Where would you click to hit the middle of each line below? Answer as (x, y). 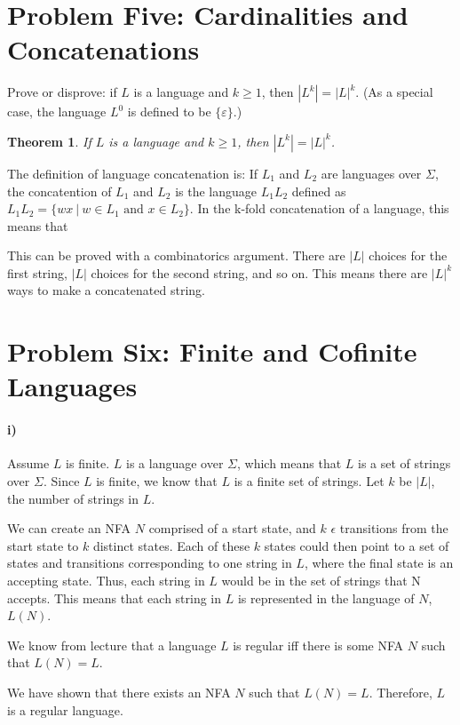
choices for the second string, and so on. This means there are (259, 272)
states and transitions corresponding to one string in (150, 563)
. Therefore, (401, 692)
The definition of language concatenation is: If (133, 173)
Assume (28, 463)
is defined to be (169, 112)
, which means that (289, 463)
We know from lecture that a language (112, 645)
